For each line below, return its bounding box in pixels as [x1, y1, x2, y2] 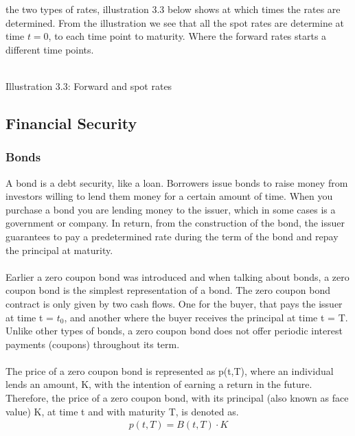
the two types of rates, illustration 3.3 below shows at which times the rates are [5, 2, 341, 16]
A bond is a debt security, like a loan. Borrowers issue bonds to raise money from [5, 175, 348, 190]
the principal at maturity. [5, 242, 113, 257]
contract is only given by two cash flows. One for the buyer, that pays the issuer [5, 296, 343, 310]
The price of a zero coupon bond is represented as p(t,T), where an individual [5, 363, 334, 378]
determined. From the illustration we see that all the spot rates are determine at [5, 15, 345, 30]
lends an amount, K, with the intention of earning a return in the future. [5, 377, 312, 391]
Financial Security [5, 112, 137, 133]
